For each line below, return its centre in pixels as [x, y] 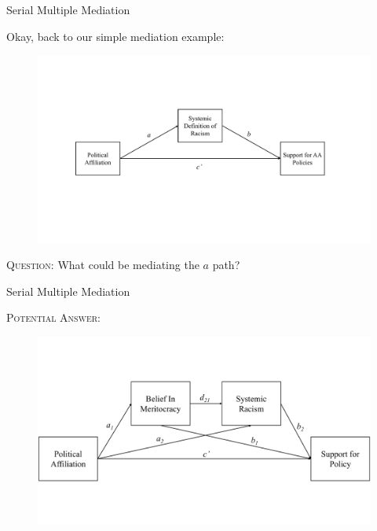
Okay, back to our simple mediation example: [115, 36]
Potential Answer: [53, 317]
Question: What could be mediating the [103, 265]
